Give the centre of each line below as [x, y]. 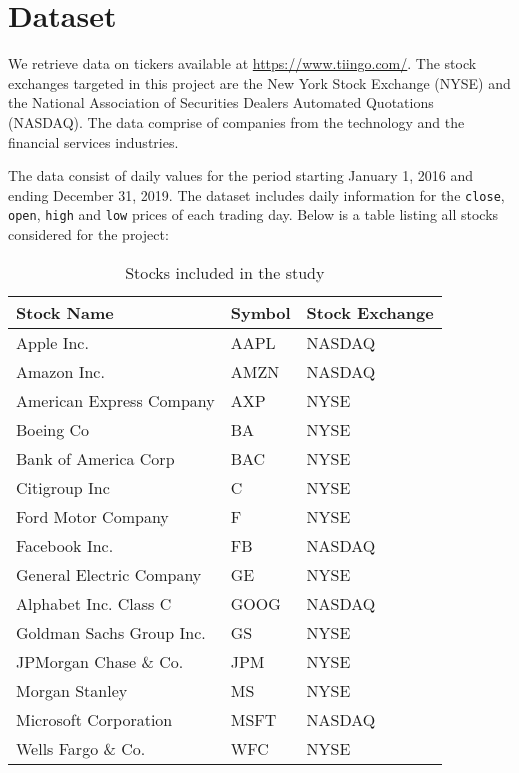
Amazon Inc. [60, 371]
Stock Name [65, 312]
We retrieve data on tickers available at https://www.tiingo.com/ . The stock [242, 63]
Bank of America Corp [95, 458]
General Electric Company [109, 574]
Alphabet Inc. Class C [94, 603]
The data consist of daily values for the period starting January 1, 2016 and [241, 175]
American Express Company [115, 400]
